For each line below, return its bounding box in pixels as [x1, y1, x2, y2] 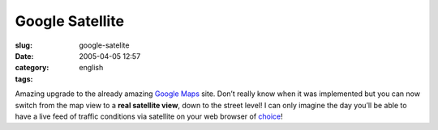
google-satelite [79, 40, 130, 50]
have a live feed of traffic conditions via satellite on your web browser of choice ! [15, 111, 283, 121]
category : [15, 63, 49, 73]
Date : [15, 51, 34, 61]
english [79, 63, 104, 73]
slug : [15, 40, 32, 50]
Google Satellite [15, 12, 125, 30]
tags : [15, 73, 33, 84]
